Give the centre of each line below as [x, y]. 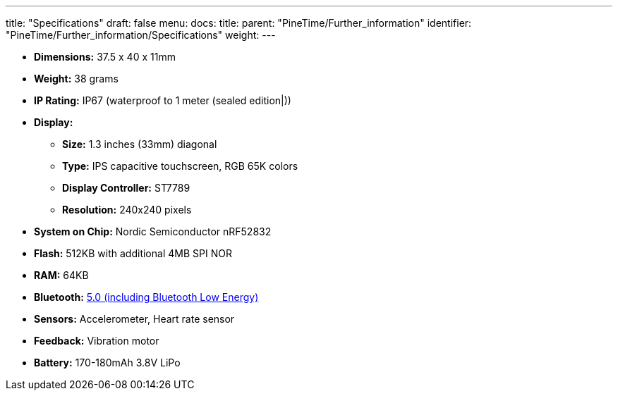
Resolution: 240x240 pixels [127, 210]
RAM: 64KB [61, 275]
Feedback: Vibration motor [97, 341]
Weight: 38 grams [76, 79]
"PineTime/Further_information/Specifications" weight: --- [141, 35]
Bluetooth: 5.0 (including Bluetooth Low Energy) [146, 297]
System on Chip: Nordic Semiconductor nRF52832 [153, 231]
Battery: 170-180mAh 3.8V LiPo [107, 363]
